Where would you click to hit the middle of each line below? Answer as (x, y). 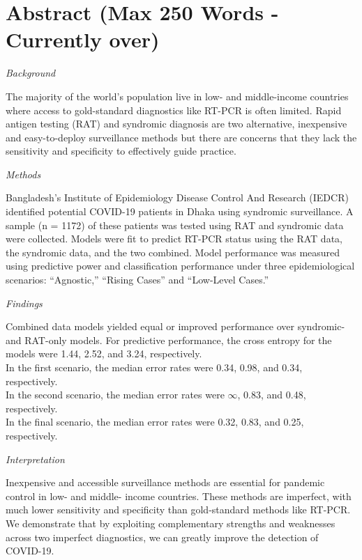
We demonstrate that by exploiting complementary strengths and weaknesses (171, 523)
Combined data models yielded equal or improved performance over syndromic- (175, 326)
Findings (24, 303)
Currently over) (83, 39)
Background (31, 73)
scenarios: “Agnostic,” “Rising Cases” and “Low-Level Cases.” (137, 280)
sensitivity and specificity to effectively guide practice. (121, 151)
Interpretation (35, 459)
